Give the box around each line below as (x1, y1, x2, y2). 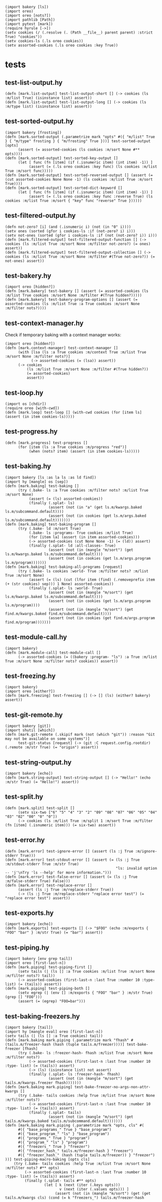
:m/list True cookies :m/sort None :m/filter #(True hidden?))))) (5, 293, 142, 298)
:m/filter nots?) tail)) (5, 973, 55, 978)
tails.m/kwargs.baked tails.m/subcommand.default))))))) (5, 1119, 123, 1124)
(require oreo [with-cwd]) (5, 406, 60, 411)
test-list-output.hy (5, 78, 63, 87)
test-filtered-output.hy (5, 212, 76, 220)
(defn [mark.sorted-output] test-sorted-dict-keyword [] (5, 185, 123, 190)
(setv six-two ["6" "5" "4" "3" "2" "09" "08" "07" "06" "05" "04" (17, 810, 158, 815)
